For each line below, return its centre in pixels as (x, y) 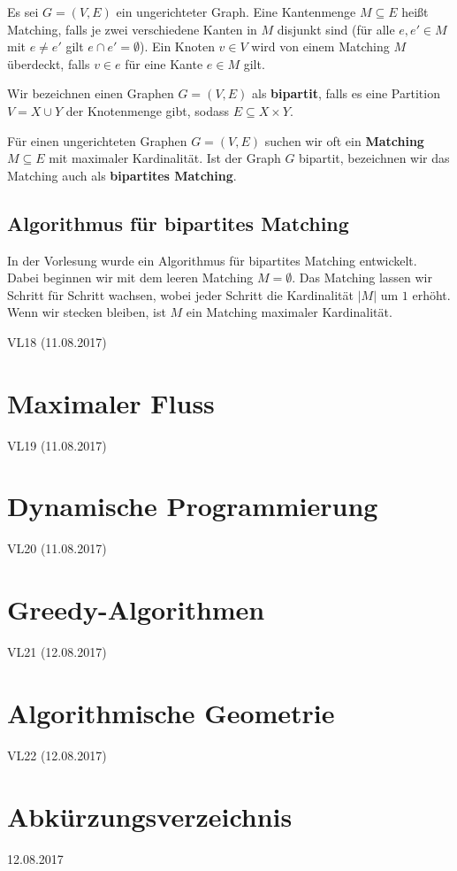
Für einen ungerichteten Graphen (97, 140)
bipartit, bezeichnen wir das (374, 158)
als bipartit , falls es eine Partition (346, 93)
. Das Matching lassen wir (362, 277)
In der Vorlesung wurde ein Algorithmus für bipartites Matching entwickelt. (212, 260)
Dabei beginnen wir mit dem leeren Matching (130, 277)
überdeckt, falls (49, 63)
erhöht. (431, 294)
